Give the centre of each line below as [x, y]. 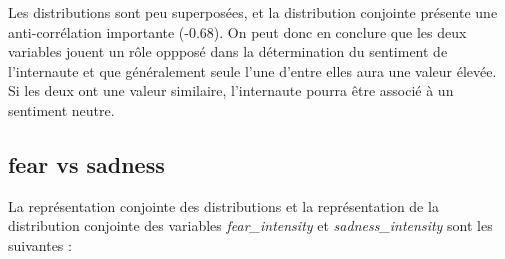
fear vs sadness [86, 163]
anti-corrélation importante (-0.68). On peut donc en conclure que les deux [237, 31]
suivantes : [40, 244]
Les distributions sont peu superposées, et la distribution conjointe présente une [253, 12]
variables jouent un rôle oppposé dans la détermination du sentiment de [228, 51]
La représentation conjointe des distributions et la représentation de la [223, 205]
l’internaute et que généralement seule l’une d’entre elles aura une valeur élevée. [252, 70]
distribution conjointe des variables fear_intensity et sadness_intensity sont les [250, 225]
